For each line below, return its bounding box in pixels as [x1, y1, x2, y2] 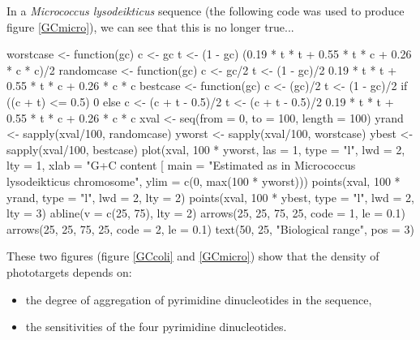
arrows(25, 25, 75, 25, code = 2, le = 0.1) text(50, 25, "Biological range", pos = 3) [6, 220, 414, 237]
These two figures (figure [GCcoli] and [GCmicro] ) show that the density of [6, 247, 379, 265]
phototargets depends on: [6, 263, 132, 280]
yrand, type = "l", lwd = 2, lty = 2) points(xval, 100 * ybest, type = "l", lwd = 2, [6, 188, 414, 205]
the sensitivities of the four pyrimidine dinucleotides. [25, 318, 287, 335]
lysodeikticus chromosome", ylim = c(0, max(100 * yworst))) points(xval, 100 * [6, 172, 401, 189]
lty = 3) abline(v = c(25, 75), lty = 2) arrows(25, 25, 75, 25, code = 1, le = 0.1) [6, 204, 406, 222]
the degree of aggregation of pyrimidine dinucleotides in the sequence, [25, 291, 372, 308]
